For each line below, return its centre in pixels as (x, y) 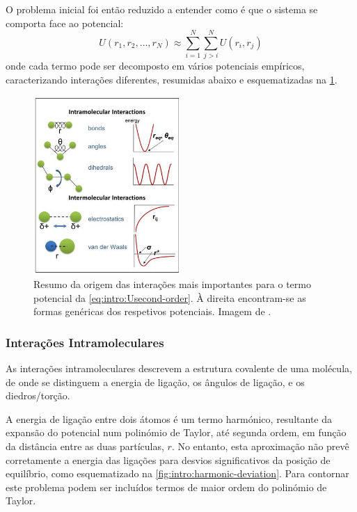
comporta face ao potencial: (65, 23)
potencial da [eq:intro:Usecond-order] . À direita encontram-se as (170, 297)
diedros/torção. (38, 395)
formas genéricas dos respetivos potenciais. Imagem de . (152, 311)
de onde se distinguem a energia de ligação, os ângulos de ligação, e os (155, 382)
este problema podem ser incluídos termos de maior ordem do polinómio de (166, 487)
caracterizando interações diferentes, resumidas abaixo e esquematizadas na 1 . (172, 79)
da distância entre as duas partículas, (85, 446)
